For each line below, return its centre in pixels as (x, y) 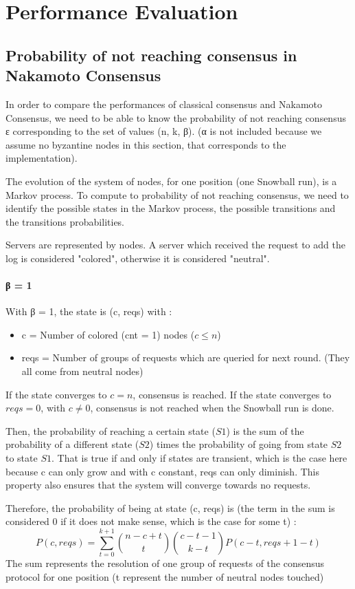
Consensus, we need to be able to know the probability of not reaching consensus (176, 117)
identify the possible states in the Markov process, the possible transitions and (171, 208)
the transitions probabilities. (65, 221)
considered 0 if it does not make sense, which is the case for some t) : (151, 521)
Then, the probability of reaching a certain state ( (111, 430)
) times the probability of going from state (239, 444)
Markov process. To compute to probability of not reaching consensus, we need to (177, 194)
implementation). (42, 158)
